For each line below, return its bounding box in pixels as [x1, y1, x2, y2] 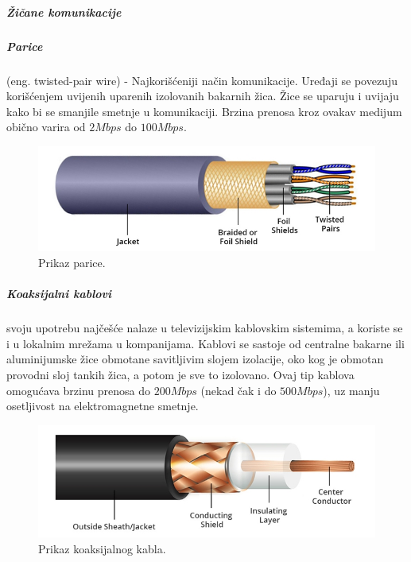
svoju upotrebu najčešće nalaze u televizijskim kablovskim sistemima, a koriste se [6, 320, 403, 336]
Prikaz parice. [38, 254, 106, 270]
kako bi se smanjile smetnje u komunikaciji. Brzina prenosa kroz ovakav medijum [6, 103, 402, 119]
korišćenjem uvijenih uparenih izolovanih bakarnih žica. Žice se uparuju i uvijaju [6, 87, 399, 104]
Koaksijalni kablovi [6, 285, 112, 302]
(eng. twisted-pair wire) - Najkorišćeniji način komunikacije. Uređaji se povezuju [6, 72, 397, 88]
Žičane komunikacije [6, 3, 122, 20]
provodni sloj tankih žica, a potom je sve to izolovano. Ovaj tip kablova [6, 366, 355, 382]
